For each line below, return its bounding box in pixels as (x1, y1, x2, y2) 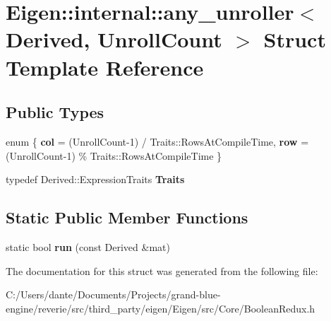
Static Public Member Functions (6, 206, 248, 228)
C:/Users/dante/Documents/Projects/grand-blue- (6, 287, 221, 302)
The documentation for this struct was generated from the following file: (6, 263, 318, 278)
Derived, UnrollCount (6, 25, 222, 54)
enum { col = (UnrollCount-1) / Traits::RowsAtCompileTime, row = (6, 134, 309, 148)
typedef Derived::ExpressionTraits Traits (6, 172, 185, 187)
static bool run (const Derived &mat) (6, 239, 170, 254)
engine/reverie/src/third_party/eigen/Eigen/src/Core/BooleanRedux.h (6, 300, 315, 315)
